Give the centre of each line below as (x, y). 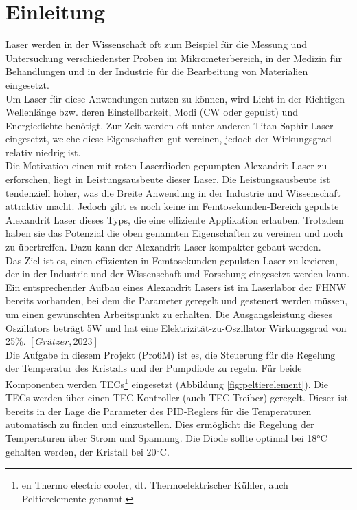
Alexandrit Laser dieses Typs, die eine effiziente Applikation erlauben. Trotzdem (175, 219)
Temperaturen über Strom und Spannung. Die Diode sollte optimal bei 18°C (166, 438)
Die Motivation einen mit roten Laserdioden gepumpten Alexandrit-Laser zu (166, 166)
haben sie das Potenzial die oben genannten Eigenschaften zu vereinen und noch (174, 233)
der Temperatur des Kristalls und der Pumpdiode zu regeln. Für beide (154, 368)
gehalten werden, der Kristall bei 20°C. (88, 451)
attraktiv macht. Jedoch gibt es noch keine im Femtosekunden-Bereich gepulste (172, 206)
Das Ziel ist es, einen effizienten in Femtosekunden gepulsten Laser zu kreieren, (172, 260)
